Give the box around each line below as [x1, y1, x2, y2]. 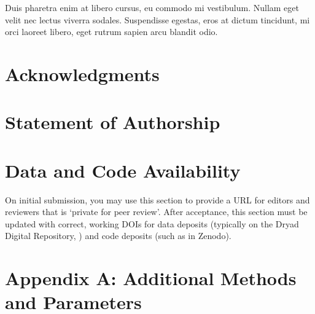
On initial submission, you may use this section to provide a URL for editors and [5, 193, 310, 206]
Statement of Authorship [5, 109, 220, 135]
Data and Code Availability [5, 157, 241, 183]
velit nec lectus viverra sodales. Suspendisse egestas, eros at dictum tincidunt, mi [5, 13, 310, 26]
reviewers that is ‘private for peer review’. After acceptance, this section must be [5, 205, 308, 218]
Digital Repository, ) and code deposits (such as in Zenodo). [5, 229, 231, 242]
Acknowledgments [5, 61, 160, 86]
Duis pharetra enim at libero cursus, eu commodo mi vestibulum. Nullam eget [5, 1, 299, 14]
